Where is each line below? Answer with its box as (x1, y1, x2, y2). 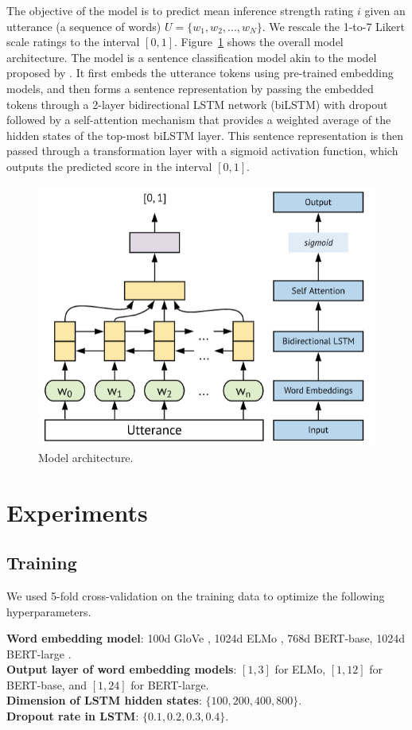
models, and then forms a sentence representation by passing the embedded (6, 80, 374, 96)
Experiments (6, 495, 148, 528)
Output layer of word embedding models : (6, 661, 237, 678)
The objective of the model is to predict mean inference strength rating (6, 2, 354, 18)
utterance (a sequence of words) (6, 17, 161, 34)
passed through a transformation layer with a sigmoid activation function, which (6, 142, 398, 159)
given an (364, 2, 406, 18)
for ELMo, (274, 661, 326, 678)
